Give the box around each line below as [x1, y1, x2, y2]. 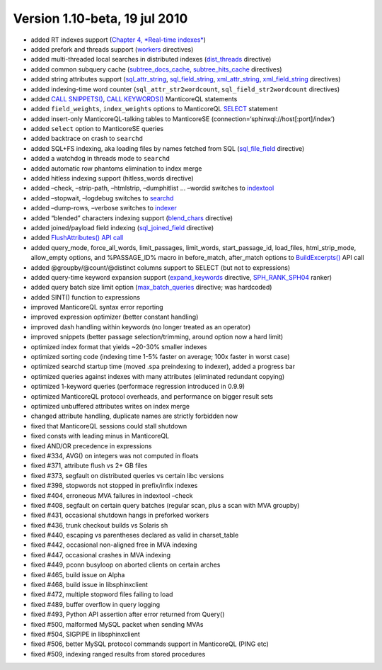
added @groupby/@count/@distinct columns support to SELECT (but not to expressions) [30, 263, 291, 272]
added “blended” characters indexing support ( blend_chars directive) [30, 213, 233, 222]
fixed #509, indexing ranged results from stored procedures [30, 649, 206, 658]
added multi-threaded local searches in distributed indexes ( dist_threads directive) [30, 55, 272, 64]
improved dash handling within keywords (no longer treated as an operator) [30, 322, 251, 331]
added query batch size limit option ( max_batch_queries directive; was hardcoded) [30, 283, 272, 292]
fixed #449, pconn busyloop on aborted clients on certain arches [30, 560, 221, 569]
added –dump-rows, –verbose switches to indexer [30, 204, 177, 212]
